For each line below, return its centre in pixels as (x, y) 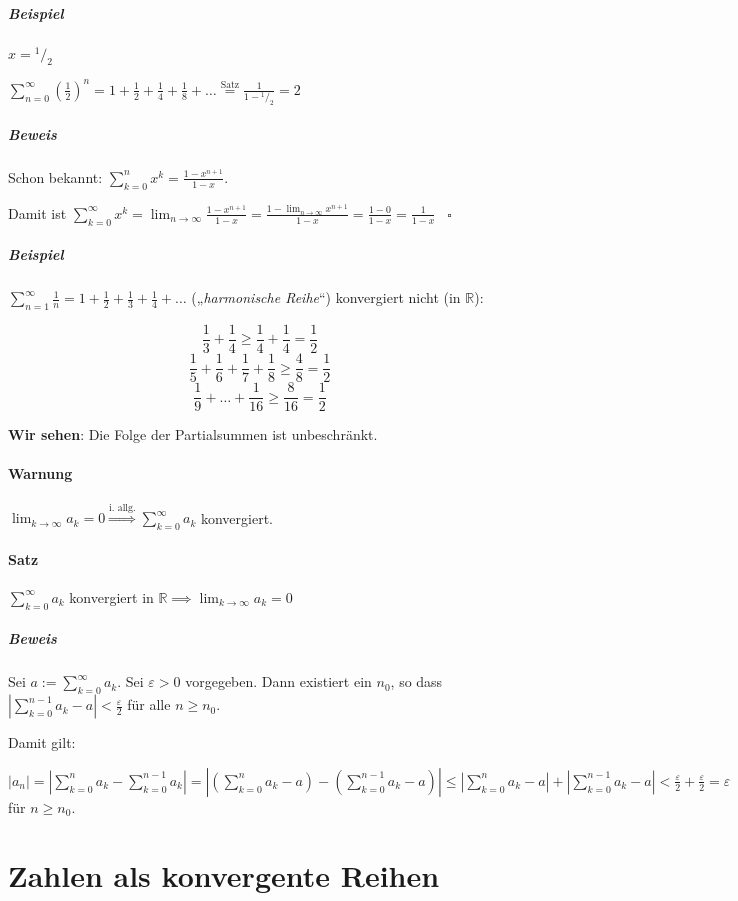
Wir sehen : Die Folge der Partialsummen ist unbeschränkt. (193, 434)
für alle (149, 704)
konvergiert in (111, 596)
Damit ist (37, 212)
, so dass (416, 681)
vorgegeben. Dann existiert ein (278, 681)
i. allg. (122, 507)
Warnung (40, 473)
